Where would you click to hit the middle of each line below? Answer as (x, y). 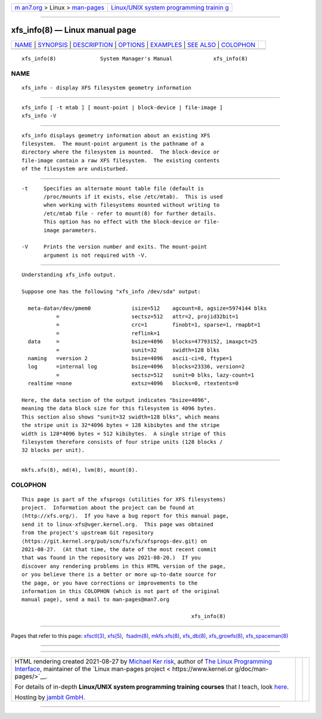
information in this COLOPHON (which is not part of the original (121, 591)
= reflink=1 (108, 333)
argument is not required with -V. (96, 255)
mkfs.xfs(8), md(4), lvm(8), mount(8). (80, 470)
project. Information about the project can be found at (108, 508)
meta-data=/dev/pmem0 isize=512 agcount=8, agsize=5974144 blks (147, 308)
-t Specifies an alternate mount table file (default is (113, 188)
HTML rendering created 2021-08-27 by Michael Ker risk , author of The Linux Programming (143, 661)
